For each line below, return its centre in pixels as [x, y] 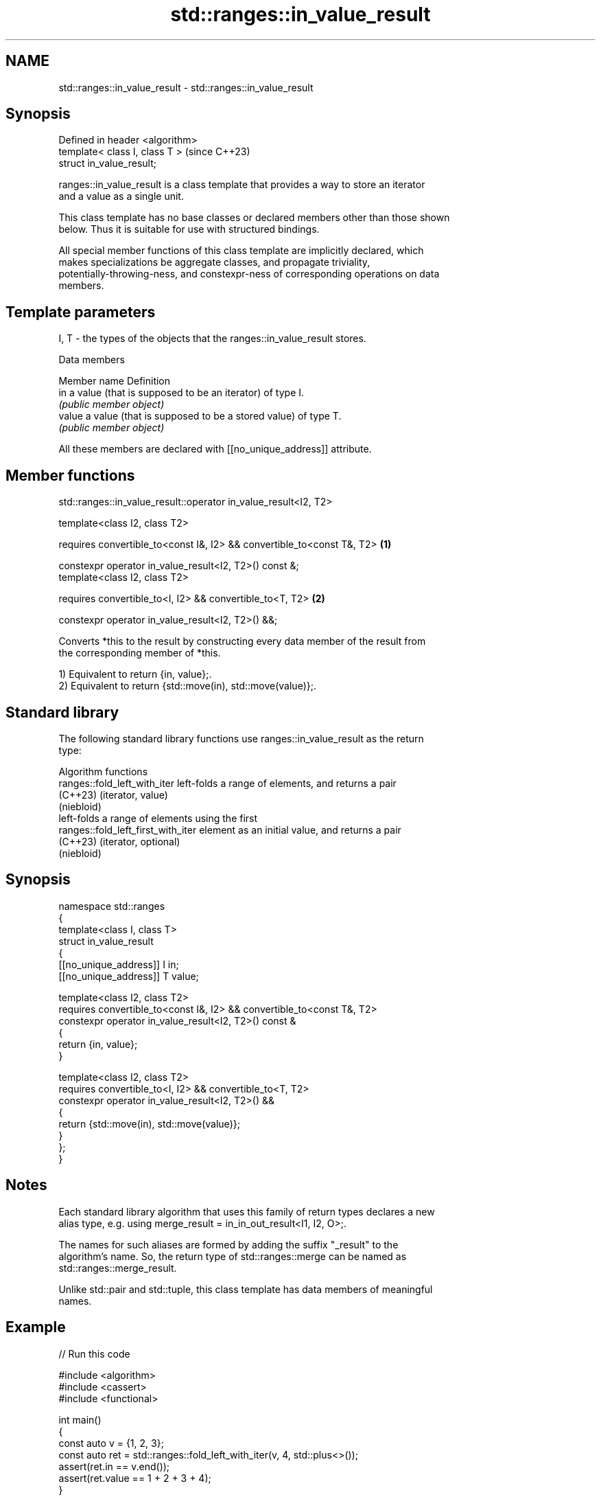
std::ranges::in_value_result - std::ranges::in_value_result [186, 87]
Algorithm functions [103, 771]
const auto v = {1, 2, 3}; [111, 1443]
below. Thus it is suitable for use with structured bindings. [189, 229]
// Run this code [94, 1353]
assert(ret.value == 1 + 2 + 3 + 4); [135, 1478]
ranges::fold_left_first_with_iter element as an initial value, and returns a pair [230, 830]
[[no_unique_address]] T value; [129, 976]
